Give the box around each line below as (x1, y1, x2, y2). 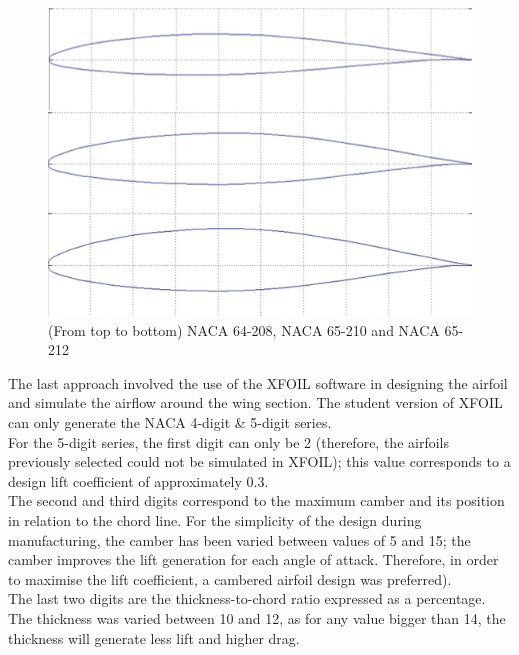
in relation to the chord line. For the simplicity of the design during (8, 510, 422, 530)
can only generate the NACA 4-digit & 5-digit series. (8, 412, 332, 433)
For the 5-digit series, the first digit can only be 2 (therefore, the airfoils (8, 431, 449, 452)
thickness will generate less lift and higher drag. (8, 627, 300, 648)
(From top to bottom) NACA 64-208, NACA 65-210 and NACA (48, 319, 440, 340)
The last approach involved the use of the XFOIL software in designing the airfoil (8, 372, 508, 393)
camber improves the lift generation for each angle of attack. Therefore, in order (8, 549, 499, 570)
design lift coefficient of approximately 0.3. (8, 470, 269, 491)
